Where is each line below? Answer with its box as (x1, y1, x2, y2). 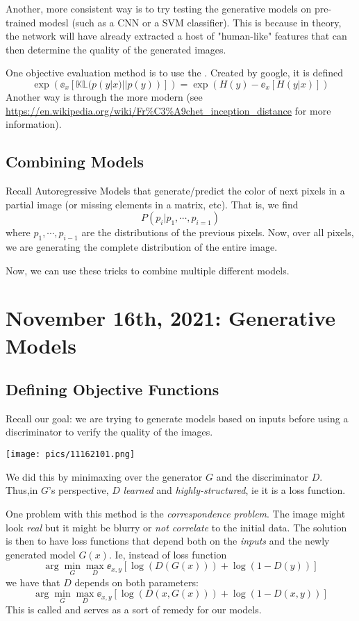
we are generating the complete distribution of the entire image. (6, 239, 278, 254)
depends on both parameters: (74, 574, 199, 589)
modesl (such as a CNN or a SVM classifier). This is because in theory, (39, 15, 342, 29)
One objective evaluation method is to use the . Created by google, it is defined (6, 65, 343, 80)
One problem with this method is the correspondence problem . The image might (6, 506, 346, 520)
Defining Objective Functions (6, 379, 219, 400)
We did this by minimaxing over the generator (6, 469, 203, 483)
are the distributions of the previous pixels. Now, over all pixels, (81, 225, 354, 240)
